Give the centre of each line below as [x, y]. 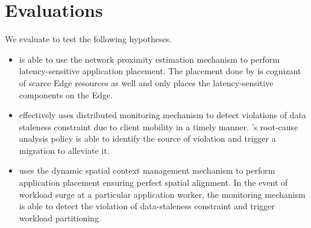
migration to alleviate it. [64, 150]
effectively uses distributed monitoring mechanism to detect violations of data [162, 115]
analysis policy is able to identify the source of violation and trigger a [147, 138]
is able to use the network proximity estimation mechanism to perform [149, 59]
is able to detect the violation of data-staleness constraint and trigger [147, 206]
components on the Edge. [66, 94]
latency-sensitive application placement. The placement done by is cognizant [160, 71]
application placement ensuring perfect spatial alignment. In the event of [153, 182]
